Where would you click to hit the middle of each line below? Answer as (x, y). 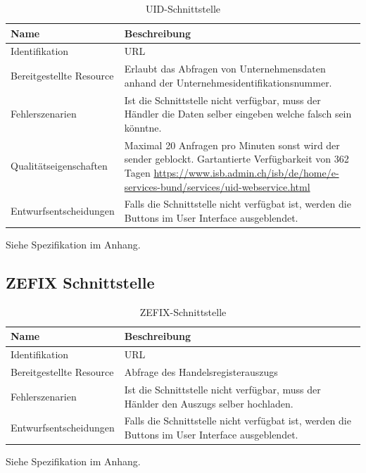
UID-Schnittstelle (183, 8)
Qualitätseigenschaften (59, 166)
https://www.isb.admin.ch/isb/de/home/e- (246, 172)
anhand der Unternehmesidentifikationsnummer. (228, 82)
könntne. (143, 127)
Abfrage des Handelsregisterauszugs (201, 372)
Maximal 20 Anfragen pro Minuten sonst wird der (232, 145)
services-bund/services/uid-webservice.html (217, 186)
